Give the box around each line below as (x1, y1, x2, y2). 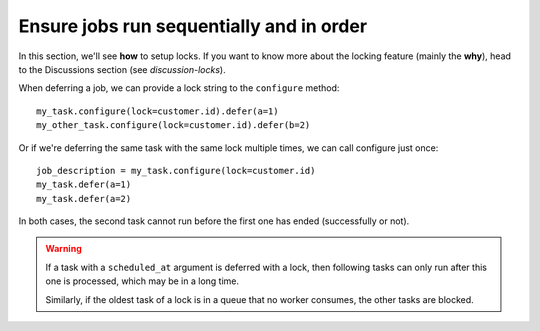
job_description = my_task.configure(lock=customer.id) (36, 165, 316, 176)
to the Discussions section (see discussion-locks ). (18, 63, 226, 75)
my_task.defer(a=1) (36, 179, 132, 190)
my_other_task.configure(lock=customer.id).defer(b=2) (36, 120, 311, 131)
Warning (45, 243, 82, 255)
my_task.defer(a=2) (36, 193, 132, 204)
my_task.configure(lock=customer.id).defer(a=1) (36, 105, 279, 117)
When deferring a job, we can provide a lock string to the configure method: (18, 82, 340, 94)
